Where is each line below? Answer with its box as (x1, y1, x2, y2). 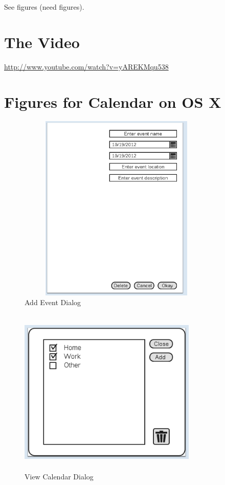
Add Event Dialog (25, 297, 81, 308)
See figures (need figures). (4, 2, 84, 12)
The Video (4, 31, 80, 52)
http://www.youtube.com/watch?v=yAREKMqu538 (4, 61, 169, 72)
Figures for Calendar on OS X (4, 91, 221, 112)
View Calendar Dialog (25, 471, 94, 481)
